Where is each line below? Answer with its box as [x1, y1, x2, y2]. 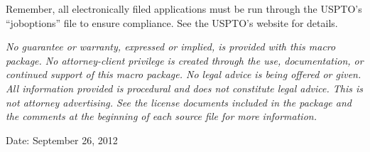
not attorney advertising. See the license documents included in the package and [6, 94, 352, 109]
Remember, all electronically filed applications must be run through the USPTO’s [6, 1, 362, 16]
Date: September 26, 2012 [6, 132, 118, 147]
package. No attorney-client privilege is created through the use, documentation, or [6, 53, 364, 67]
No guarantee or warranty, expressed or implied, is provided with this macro [6, 39, 336, 54]
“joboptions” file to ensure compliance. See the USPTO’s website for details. [6, 15, 338, 30]
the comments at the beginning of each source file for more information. [6, 109, 317, 124]
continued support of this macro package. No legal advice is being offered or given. [6, 67, 361, 82]
